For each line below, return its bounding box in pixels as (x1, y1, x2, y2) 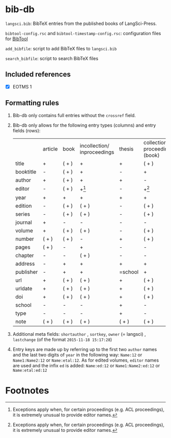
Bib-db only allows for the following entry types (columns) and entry (12, 122, 156, 128)
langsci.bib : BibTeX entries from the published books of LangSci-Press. (5, 20, 157, 26)
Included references (5, 70, 71, 79)
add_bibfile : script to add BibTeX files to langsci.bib (5, 45, 117, 51)
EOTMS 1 (12, 83, 32, 90)
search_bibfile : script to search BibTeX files (5, 55, 98, 62)
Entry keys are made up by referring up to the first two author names (12, 346, 157, 352)
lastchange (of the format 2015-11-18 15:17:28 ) (12, 336, 112, 342)
